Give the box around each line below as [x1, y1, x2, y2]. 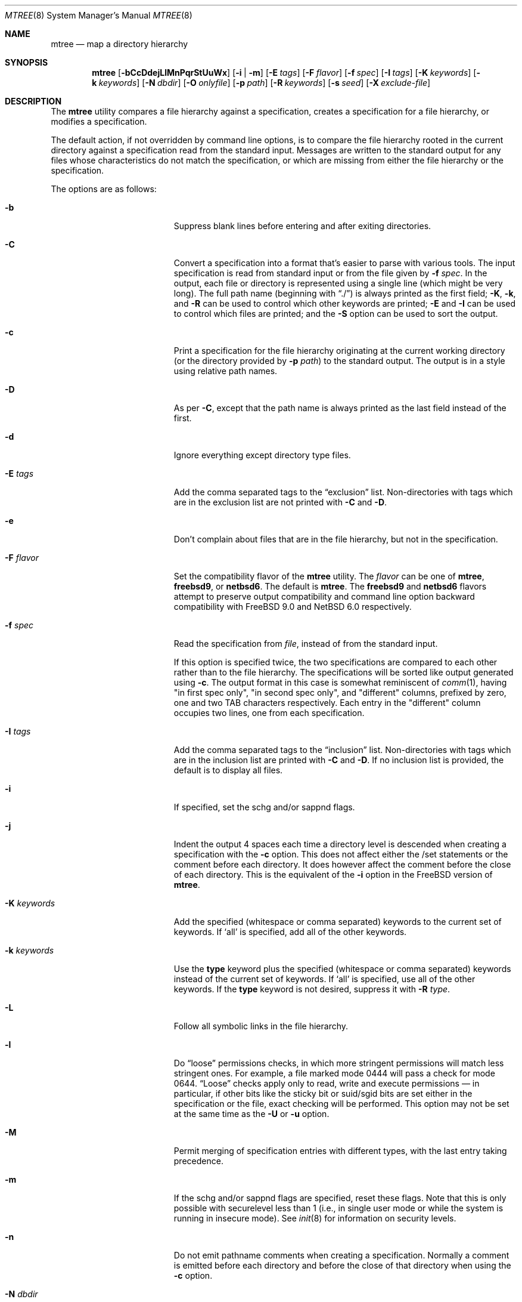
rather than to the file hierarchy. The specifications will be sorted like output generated [173, 667, 514, 677]
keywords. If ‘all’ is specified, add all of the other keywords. [173, 927, 407, 937]
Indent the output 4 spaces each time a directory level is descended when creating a [173, 839, 507, 849]
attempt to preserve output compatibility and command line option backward [173, 591, 475, 601]
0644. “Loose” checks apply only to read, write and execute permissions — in [173, 1078, 480, 1088]
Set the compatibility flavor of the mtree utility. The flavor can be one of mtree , [173, 571, 484, 581]
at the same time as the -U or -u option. [173, 1109, 330, 1119]
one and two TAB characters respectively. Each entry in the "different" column [173, 698, 481, 708]
